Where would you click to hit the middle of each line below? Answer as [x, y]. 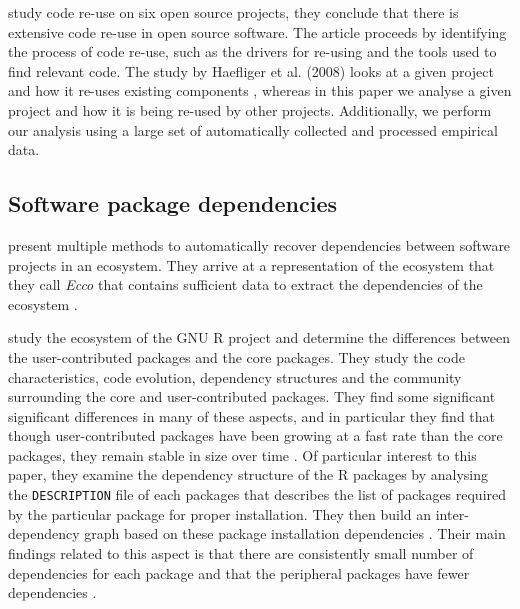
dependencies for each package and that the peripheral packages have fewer [239, 572]
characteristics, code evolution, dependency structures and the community [235, 376]
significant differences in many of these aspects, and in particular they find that [252, 415]
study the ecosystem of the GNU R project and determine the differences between [259, 337]
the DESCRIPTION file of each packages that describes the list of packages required [257, 494]
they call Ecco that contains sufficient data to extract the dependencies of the [245, 284]
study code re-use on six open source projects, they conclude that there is [233, 12]
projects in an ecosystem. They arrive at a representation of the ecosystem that [251, 264]
